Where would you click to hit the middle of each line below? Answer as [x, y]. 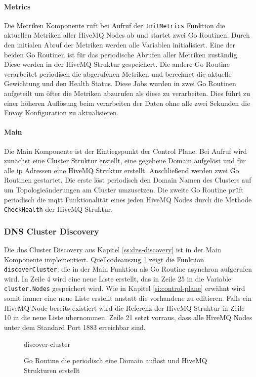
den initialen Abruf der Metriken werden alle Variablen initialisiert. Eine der [120, 45]
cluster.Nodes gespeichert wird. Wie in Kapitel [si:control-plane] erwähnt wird [125, 288]
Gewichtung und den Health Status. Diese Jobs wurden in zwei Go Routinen [120, 83]
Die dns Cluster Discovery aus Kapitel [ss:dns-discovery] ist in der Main [113, 250]
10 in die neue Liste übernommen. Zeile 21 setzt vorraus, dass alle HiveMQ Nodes [128, 317]
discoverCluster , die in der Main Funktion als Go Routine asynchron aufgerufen [128, 269]
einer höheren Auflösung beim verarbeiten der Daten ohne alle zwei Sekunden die [127, 103]
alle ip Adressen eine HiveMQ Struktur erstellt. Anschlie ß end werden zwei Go [122, 170]
